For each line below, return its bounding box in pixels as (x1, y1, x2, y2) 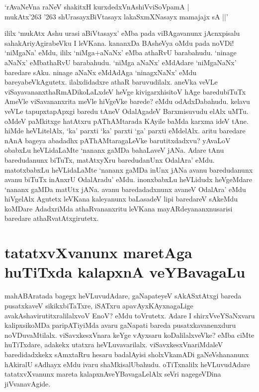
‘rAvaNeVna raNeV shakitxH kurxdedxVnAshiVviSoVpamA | (4, 1, 189, 11)
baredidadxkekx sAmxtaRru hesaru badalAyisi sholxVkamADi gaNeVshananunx (4, 349, 249, 359)
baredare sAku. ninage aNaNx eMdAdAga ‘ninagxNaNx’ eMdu (4, 67, 196, 77)
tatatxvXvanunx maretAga (4, 242, 192, 263)
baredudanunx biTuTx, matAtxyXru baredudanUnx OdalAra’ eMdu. (4, 154, 215, 165)
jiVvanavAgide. (4, 378, 51, 389)
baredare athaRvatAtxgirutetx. (4, 213, 99, 223)
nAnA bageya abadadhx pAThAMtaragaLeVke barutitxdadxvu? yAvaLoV (4, 135, 231, 145)
